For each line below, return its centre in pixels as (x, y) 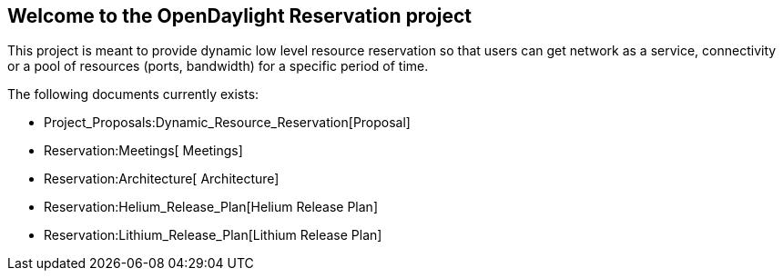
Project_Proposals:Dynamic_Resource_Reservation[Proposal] (227, 123)
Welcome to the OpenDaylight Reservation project (240, 16)
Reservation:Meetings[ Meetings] (143, 151)
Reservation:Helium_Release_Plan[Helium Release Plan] (211, 207)
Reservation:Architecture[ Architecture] (162, 179)
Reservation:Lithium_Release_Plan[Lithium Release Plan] (213, 235)
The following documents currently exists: (133, 94)
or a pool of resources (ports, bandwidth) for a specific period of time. (218, 66)
